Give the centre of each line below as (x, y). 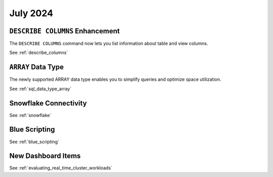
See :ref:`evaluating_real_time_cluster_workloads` (61, 168)
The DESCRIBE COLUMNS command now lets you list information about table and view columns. (109, 43)
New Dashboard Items (45, 156)
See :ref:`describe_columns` (39, 52)
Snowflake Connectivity (48, 103)
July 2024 (31, 13)
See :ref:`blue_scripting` (34, 142)
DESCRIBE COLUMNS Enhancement (64, 31)
